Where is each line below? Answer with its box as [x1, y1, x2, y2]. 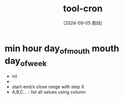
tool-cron [63, 3, 103, 14]
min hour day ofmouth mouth [4, 43, 120, 56]
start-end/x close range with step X [11, 84, 85, 90]
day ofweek [4, 55, 47, 68]
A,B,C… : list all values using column [11, 89, 86, 95]
